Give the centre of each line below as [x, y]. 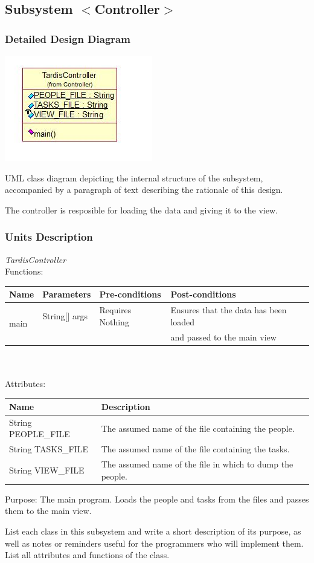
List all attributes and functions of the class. [87, 555]
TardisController [36, 259]
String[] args [65, 315]
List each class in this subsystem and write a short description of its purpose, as [153, 531]
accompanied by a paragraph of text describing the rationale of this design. [144, 190]
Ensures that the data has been [229, 310]
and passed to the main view [223, 337]
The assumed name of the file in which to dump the [197, 464]
